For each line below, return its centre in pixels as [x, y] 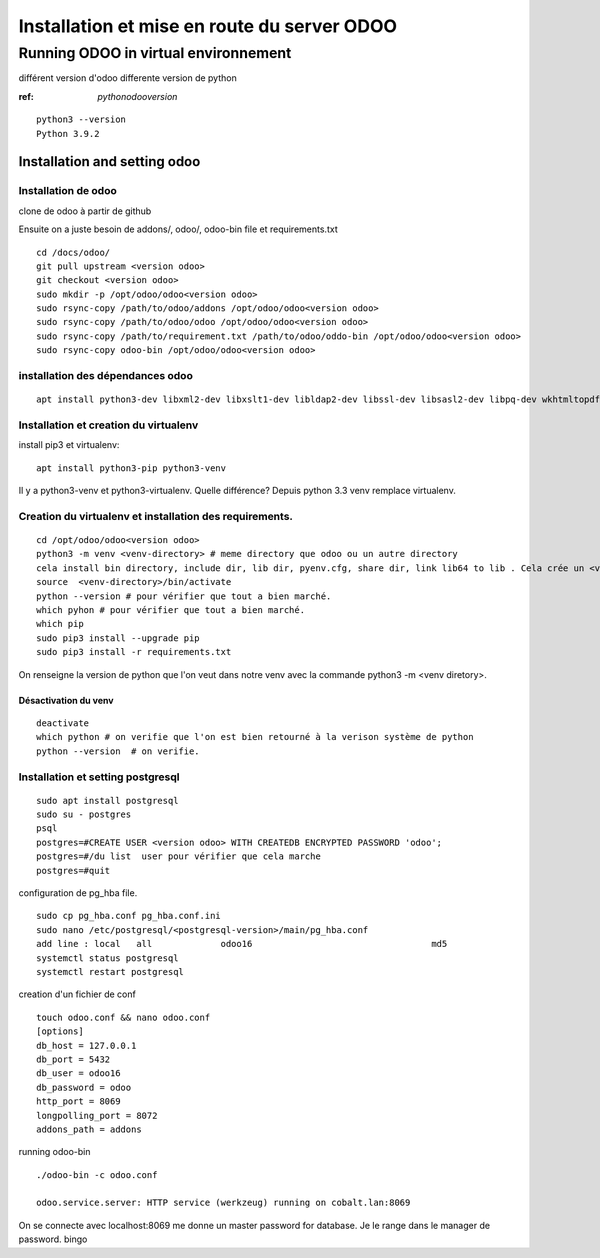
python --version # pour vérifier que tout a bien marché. [184, 596]
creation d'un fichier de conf [77, 994]
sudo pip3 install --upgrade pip [118, 638]
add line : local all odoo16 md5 [242, 944]
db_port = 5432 [73, 1059]
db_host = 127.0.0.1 [86, 1045]
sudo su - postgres [84, 814]
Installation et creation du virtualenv [108, 425]
